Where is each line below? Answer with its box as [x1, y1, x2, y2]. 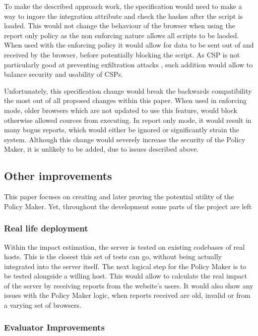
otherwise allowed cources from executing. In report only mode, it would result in [4, 114, 252, 125]
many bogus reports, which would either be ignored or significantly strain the [4, 124, 239, 135]
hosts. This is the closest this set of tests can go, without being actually [4, 251, 222, 262]
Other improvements [4, 168, 112, 183]
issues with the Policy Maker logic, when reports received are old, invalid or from [4, 290, 251, 300]
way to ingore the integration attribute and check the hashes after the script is [4, 10, 243, 21]
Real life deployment [4, 222, 88, 234]
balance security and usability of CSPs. [4, 69, 123, 79]
